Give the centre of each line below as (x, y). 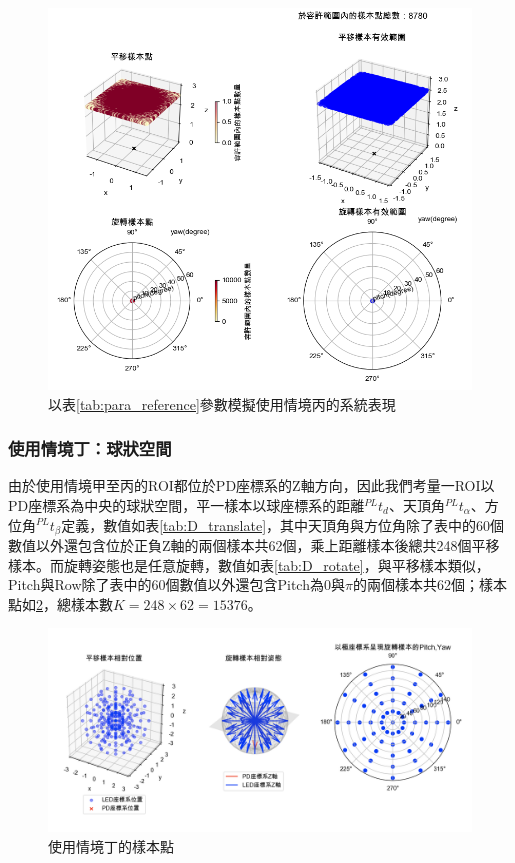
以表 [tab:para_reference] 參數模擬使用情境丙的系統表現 (222, 403)
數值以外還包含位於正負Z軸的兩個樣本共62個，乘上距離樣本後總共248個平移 (254, 544)
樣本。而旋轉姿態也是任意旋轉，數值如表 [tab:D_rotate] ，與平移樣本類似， (249, 564)
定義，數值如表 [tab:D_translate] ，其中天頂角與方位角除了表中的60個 (283, 524)
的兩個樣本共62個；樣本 (429, 584)
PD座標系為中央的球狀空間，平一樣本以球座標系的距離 (186, 504)
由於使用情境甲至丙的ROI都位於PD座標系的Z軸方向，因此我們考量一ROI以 (251, 485)
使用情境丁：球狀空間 (90, 448)
